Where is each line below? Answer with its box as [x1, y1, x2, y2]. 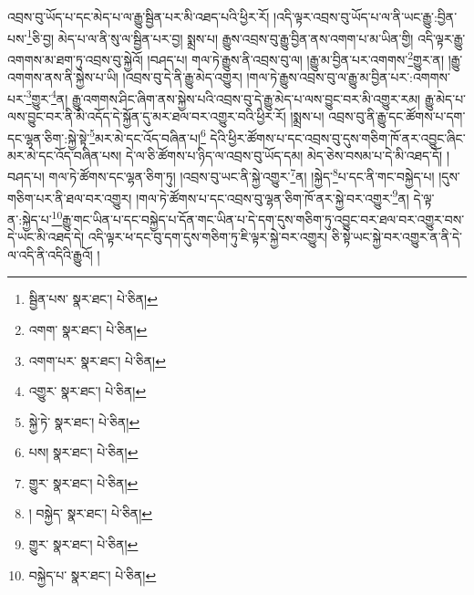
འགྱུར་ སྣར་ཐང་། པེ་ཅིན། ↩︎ [28, 381, 147, 401]
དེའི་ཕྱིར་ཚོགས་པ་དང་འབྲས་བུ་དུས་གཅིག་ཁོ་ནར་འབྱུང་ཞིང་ [210, 128, 466, 147]
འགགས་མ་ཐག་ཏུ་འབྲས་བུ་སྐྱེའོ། [7, 49, 143, 68]
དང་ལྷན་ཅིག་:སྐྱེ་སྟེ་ [7, 128, 90, 147]
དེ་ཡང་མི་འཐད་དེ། [7, 227, 85, 246]
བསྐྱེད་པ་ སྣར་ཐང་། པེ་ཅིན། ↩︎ [28, 565, 157, 584]
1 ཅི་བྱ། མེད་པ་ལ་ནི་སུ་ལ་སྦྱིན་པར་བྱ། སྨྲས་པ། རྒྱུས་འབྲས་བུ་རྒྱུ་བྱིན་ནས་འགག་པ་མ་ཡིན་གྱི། [26, 26, 414, 47]
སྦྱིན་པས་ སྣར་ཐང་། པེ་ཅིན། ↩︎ [28, 289, 158, 308]
